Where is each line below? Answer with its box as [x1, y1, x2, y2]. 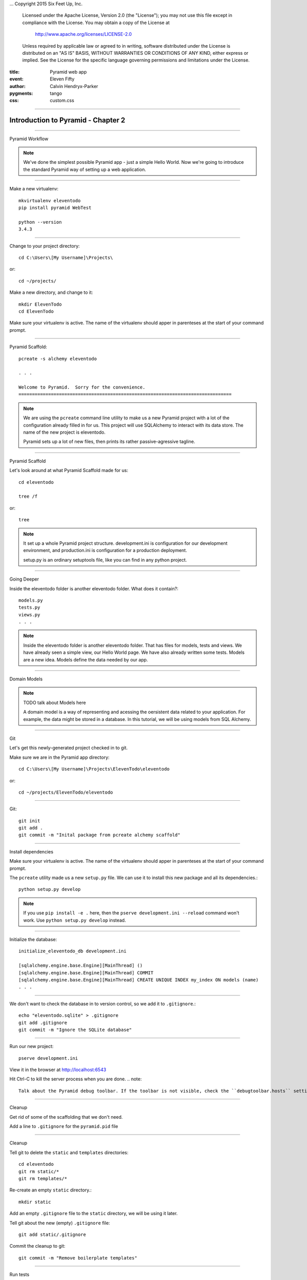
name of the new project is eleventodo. [23, 429, 106, 435]
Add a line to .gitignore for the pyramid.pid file [9, 1123, 118, 1129]
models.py [18, 597, 43, 603]
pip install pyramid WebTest [18, 205, 92, 211]
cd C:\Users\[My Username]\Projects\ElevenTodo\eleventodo [18, 766, 170, 772]
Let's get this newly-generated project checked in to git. [9, 745, 128, 751]
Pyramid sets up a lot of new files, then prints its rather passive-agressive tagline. [23, 438, 195, 445]
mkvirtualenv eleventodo [18, 198, 81, 203]
